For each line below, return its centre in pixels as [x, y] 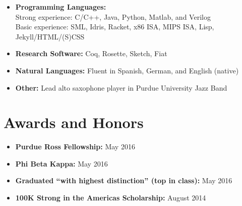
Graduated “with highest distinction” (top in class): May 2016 [124, 180]
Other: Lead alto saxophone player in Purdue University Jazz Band [121, 87]
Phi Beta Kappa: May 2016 [62, 163]
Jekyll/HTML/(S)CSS [50, 36]
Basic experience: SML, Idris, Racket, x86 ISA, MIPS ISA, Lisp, [115, 27]
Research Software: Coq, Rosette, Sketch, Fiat [91, 53]
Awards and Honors [74, 122]
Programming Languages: [61, 7]
